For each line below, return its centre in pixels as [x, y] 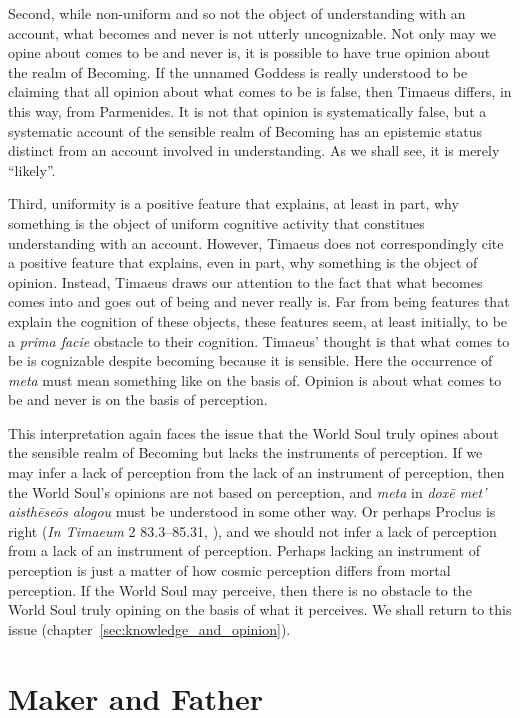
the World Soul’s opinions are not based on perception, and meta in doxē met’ [247, 491]
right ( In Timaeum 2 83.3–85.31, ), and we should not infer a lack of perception [252, 530]
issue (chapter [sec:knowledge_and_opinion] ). [149, 628]
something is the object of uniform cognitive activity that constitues [216, 222]
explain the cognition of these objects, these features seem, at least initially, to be [258, 320]
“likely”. [32, 169]
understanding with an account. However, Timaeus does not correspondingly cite [256, 242]
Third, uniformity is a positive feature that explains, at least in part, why [233, 203]
